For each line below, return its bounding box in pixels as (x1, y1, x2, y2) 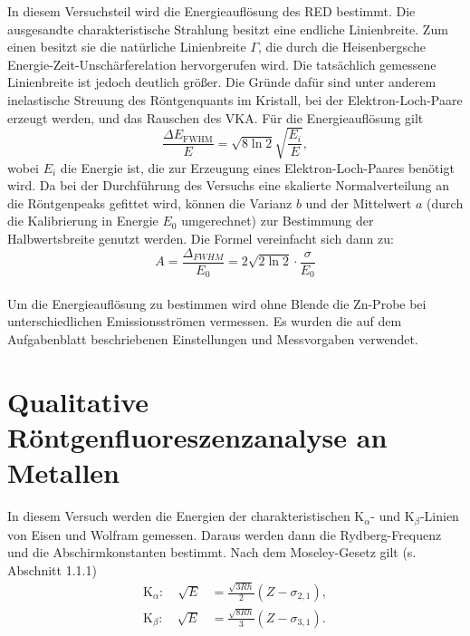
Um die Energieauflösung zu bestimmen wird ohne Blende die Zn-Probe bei (7, 294, 427, 313)
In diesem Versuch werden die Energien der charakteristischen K (7, 506, 365, 525)
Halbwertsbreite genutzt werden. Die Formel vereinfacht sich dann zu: (7, 229, 394, 248)
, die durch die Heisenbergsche (258, 37, 426, 56)
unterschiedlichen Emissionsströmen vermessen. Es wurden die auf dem (7, 312, 402, 331)
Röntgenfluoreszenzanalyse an (7, 418, 388, 455)
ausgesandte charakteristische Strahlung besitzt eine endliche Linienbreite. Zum (7, 19, 448, 38)
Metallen (7, 454, 120, 491)
